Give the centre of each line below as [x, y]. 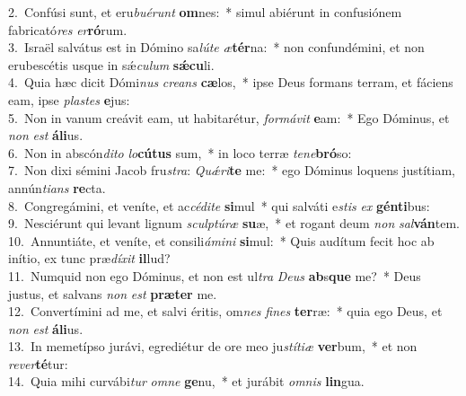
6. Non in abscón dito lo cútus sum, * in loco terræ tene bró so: [180, 152]
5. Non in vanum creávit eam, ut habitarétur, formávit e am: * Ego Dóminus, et [229, 117]
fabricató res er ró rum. [68, 29]
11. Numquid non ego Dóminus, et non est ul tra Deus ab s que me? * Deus [215, 275]
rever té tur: [38, 363]
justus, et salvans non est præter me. [113, 293]
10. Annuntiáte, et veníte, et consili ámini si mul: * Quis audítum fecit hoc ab [221, 240]
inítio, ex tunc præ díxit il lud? [89, 258]
